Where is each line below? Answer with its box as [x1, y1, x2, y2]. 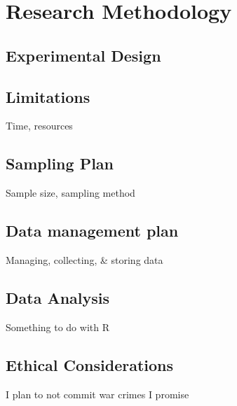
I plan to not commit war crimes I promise [6, 386, 189, 401]
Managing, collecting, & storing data [6, 252, 163, 267]
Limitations [6, 85, 90, 107]
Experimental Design [6, 44, 161, 66]
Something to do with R [6, 319, 109, 334]
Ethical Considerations [6, 353, 174, 375]
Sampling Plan [6, 153, 114, 174]
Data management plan [6, 220, 179, 241]
